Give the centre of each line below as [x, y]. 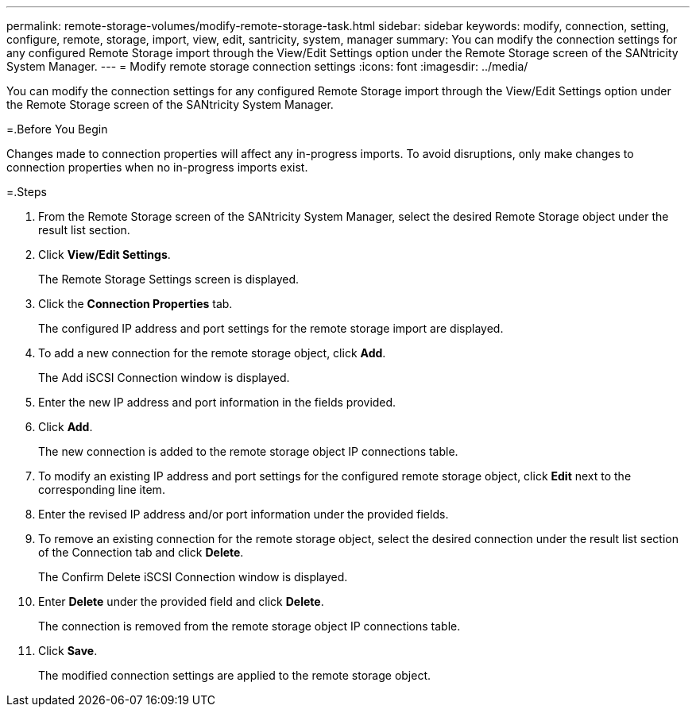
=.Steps [27, 192]
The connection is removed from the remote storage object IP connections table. [249, 626]
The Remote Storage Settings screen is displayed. [169, 279]
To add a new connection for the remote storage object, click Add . [212, 353]
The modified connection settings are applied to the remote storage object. [235, 675]
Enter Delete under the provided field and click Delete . [181, 601]
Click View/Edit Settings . [104, 254]
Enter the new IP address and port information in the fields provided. [217, 402]
